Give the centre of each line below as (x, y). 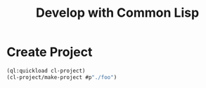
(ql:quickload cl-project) (46, 71)
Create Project (50, 52)
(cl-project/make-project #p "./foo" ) (62, 77)
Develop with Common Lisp (117, 13)
